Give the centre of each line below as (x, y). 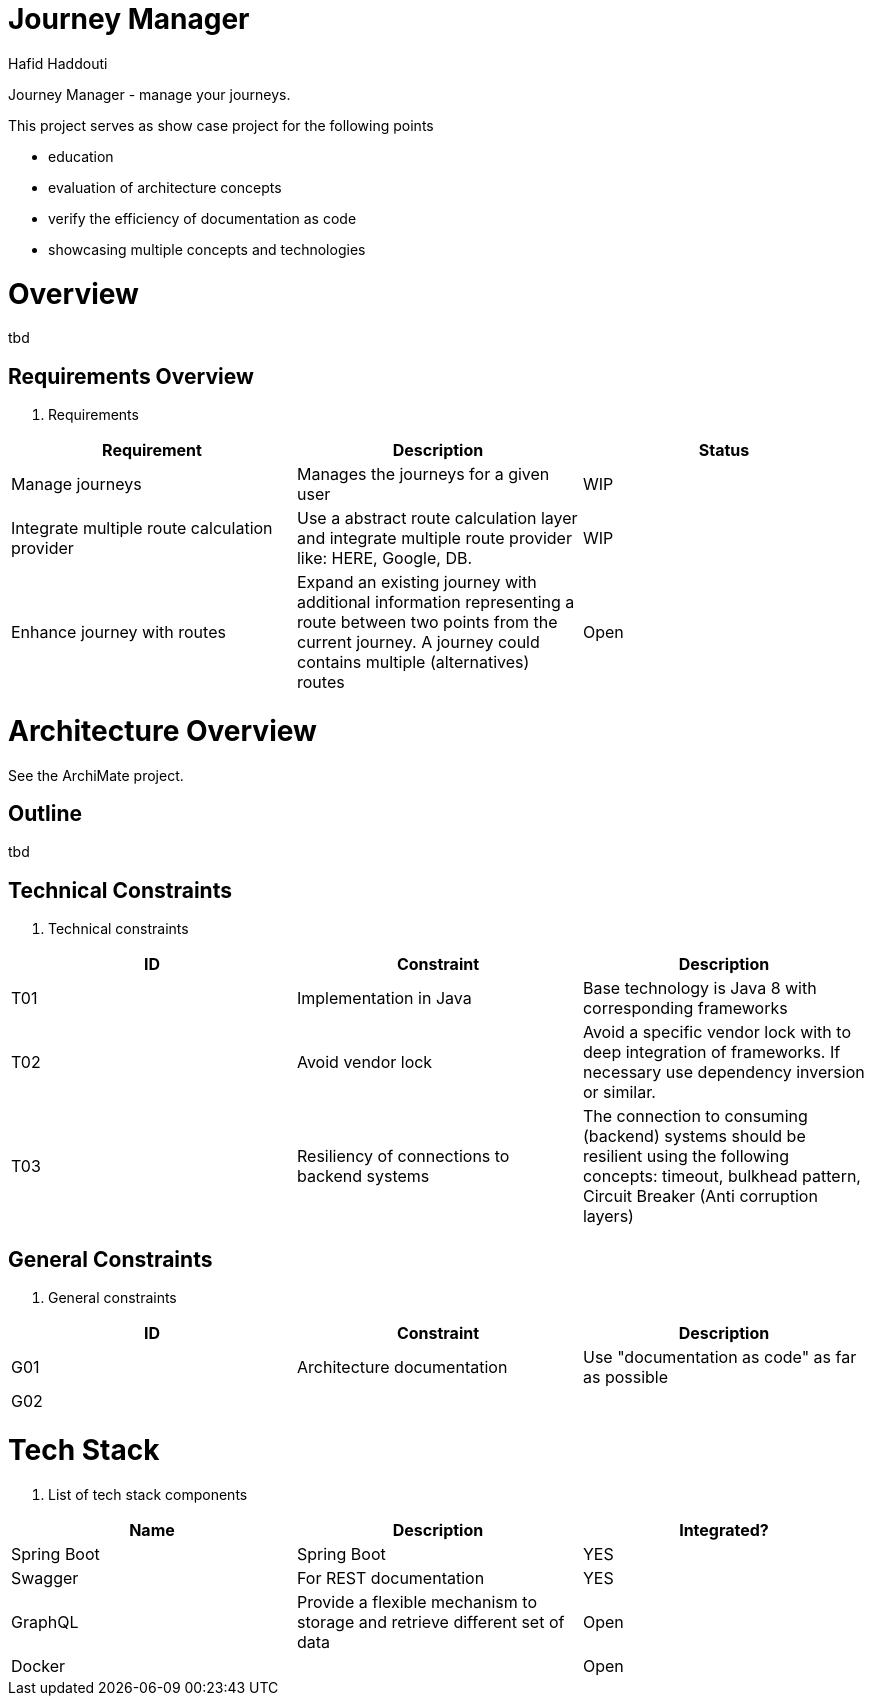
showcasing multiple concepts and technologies (207, 249)
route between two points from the (427, 622)
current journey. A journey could (418, 642)
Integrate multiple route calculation (142, 528)
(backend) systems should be (694, 1136)
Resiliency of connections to (403, 1156)
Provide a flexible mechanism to (416, 1601)
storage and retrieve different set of (430, 1621)
